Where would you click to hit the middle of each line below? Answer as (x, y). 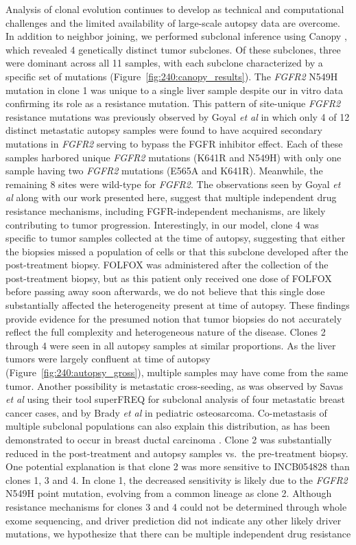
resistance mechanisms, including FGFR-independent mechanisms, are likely (166, 210)
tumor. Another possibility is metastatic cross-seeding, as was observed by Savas (175, 385)
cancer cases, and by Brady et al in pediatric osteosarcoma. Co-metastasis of (166, 412)
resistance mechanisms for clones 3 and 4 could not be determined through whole (176, 506)
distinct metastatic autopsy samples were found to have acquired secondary (164, 130)
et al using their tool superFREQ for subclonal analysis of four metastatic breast (175, 399)
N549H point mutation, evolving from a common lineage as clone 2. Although (169, 493)
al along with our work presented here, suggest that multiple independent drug (171, 197)
